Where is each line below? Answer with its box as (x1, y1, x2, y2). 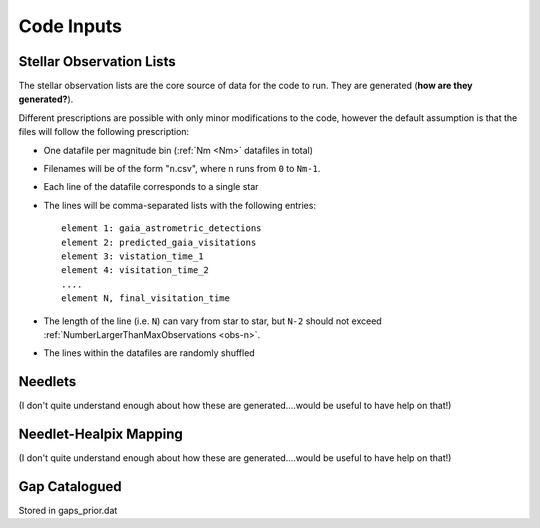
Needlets (18, 373, 77, 390)
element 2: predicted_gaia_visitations (61, 236, 257, 248)
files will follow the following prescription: (18, 126, 190, 138)
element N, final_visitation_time (61, 293, 230, 304)
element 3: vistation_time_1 (61, 250, 204, 262)
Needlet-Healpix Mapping (18, 426, 184, 443)
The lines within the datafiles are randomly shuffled (43, 347, 255, 359)
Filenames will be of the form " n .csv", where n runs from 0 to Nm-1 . (43, 163, 321, 175)
